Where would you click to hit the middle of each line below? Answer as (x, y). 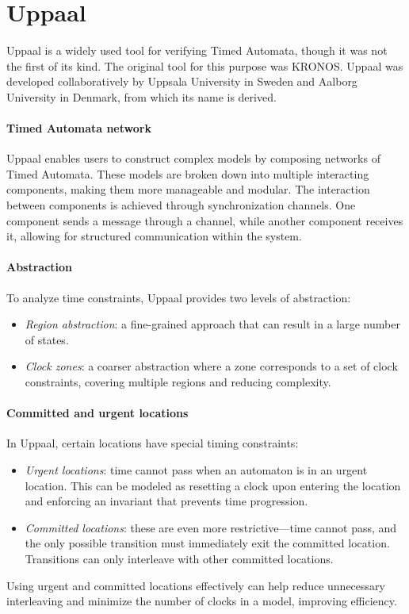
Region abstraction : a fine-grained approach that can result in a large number (212, 324)
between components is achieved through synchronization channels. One (181, 205)
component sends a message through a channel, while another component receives (205, 220)
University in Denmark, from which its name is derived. (141, 96)
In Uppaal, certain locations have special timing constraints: (153, 443)
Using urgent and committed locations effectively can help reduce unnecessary (196, 585)
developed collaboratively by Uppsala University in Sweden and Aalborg (182, 81)
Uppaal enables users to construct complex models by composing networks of (193, 158)
